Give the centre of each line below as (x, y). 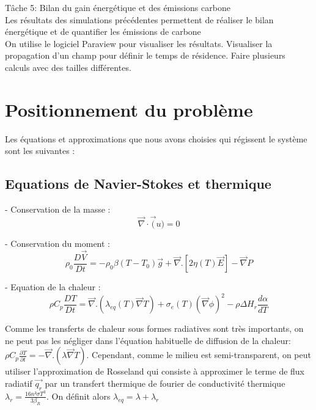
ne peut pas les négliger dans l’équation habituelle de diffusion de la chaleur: (148, 340)
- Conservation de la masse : (58, 209)
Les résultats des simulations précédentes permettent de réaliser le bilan (139, 19)
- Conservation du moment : (57, 243)
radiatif (19, 383)
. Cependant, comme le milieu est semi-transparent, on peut (199, 355)
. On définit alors (79, 396)
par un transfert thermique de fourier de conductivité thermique (165, 383)
